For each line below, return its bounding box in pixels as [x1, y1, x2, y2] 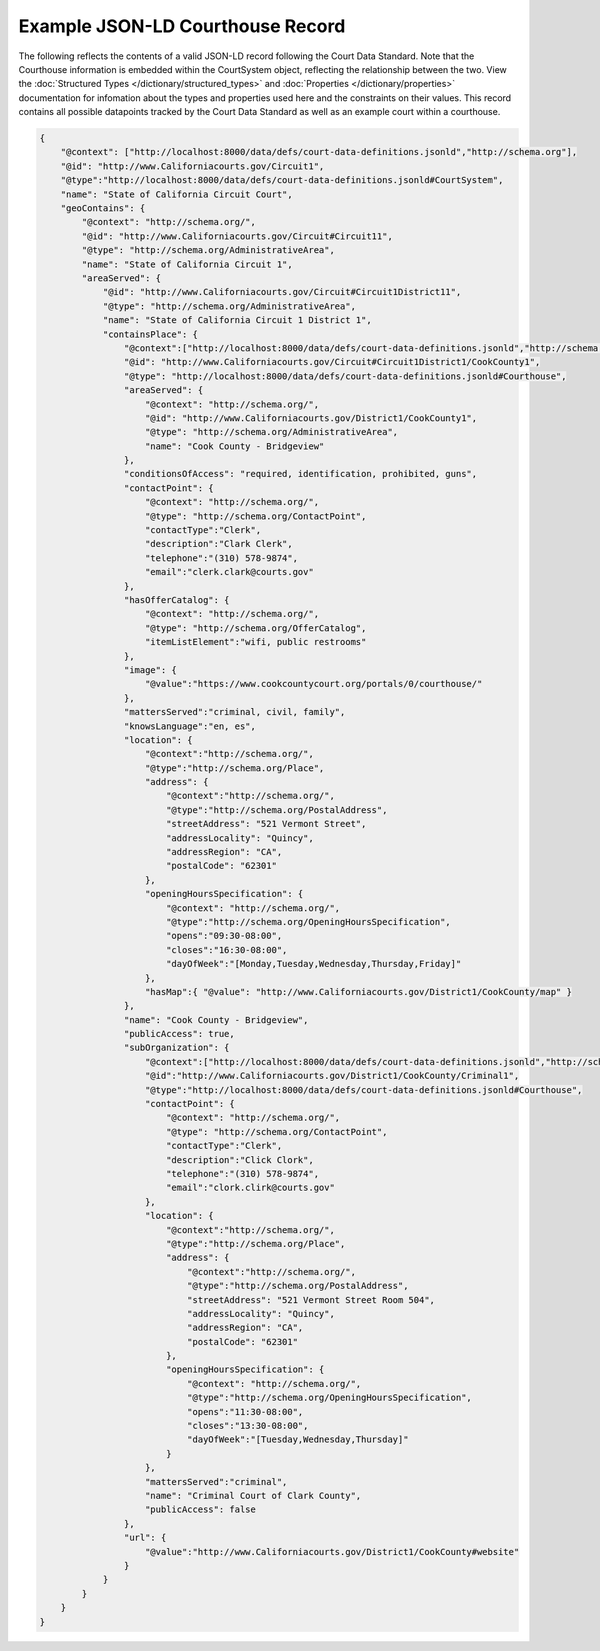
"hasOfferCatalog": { [123, 594, 230, 605]
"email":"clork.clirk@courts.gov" [165, 1182, 335, 1194]
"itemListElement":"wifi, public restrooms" [145, 636, 367, 648]
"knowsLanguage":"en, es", [123, 720, 257, 732]
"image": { [123, 664, 177, 675]
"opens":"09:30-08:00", [165, 930, 283, 942]
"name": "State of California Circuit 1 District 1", [102, 315, 372, 326]
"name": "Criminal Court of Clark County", [145, 1490, 362, 1501]
